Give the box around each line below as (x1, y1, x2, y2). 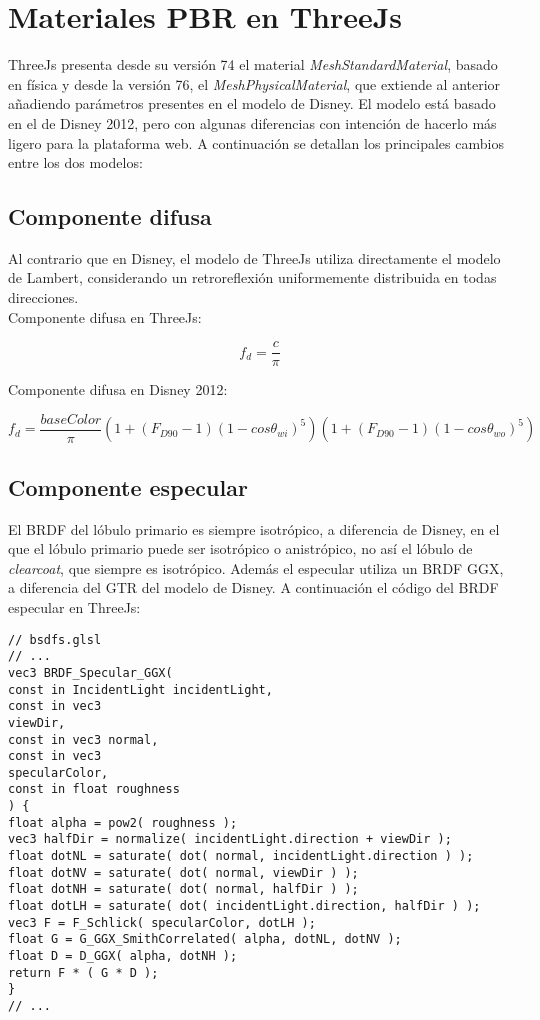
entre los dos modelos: (8, 152, 143, 173)
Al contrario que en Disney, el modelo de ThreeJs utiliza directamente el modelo (8, 247, 501, 268)
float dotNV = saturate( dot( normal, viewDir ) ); (8, 865, 359, 880)
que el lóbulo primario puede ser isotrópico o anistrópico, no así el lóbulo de (8, 538, 473, 559)
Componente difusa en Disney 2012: (8, 379, 228, 400)
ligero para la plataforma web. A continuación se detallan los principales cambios (8, 132, 504, 153)
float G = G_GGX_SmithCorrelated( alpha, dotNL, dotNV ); (8, 932, 402, 947)
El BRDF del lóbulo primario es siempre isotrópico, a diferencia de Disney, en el (8, 518, 500, 539)
